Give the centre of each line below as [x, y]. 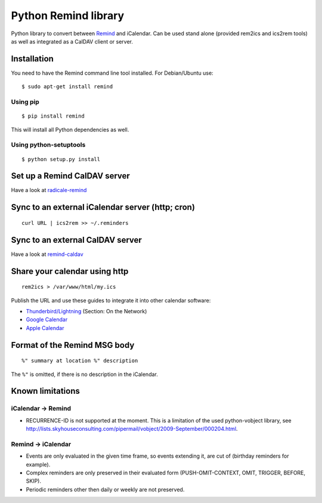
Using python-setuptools [48, 145]
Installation [32, 59]
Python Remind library [68, 16]
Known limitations [45, 391]
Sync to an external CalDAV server [77, 240]
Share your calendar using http [70, 271]
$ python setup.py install [61, 159]
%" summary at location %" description [80, 361]
